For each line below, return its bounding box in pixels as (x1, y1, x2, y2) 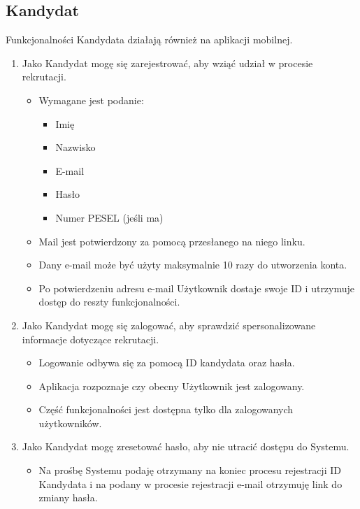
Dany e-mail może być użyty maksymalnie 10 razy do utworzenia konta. (38, 257, 347, 272)
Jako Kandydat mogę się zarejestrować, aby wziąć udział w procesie (22, 55, 313, 70)
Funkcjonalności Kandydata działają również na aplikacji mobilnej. (6, 32, 293, 47)
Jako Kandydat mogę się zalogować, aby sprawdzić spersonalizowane (22, 317, 316, 332)
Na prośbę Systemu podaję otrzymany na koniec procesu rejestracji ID (38, 463, 341, 478)
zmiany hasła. (38, 490, 98, 505)
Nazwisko (55, 140, 96, 155)
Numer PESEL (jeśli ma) (55, 210, 164, 224)
